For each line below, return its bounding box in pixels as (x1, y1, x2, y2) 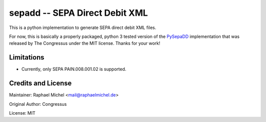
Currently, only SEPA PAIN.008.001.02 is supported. (21, 66, 127, 72)
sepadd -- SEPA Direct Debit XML (9, 7, 148, 18)
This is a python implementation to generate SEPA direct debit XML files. (9, 25, 156, 30)
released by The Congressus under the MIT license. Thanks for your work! (9, 40, 161, 46)
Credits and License (9, 79, 72, 88)
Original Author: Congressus (9, 101, 67, 107)
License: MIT (9, 110, 35, 116)
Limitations (9, 53, 44, 61)
